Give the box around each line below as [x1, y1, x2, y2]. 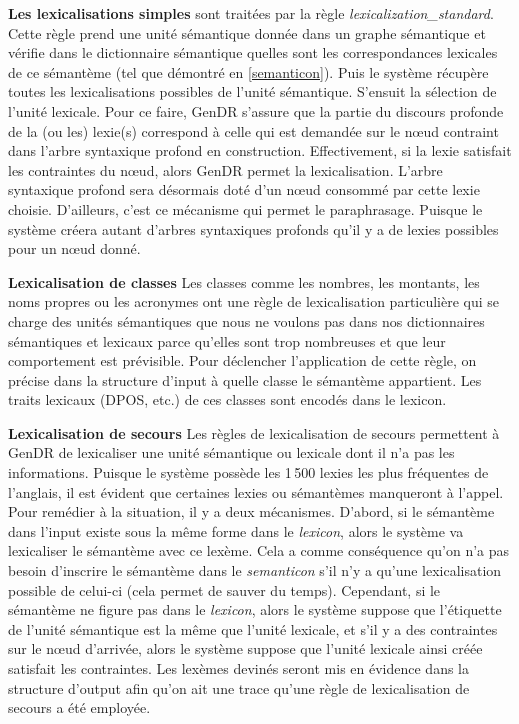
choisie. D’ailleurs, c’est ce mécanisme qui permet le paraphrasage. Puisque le [8, 198, 483, 219]
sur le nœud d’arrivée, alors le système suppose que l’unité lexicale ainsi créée [8, 638, 483, 659]
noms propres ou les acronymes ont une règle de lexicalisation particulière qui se [8, 291, 500, 312]
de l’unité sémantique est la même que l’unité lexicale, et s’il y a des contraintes [8, 618, 498, 639]
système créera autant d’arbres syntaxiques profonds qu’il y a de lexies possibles [8, 218, 499, 239]
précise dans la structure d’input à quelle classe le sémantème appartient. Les [8, 369, 482, 390]
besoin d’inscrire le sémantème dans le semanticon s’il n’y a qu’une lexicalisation [8, 560, 502, 581]
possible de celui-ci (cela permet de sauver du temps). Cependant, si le [8, 579, 441, 600]
